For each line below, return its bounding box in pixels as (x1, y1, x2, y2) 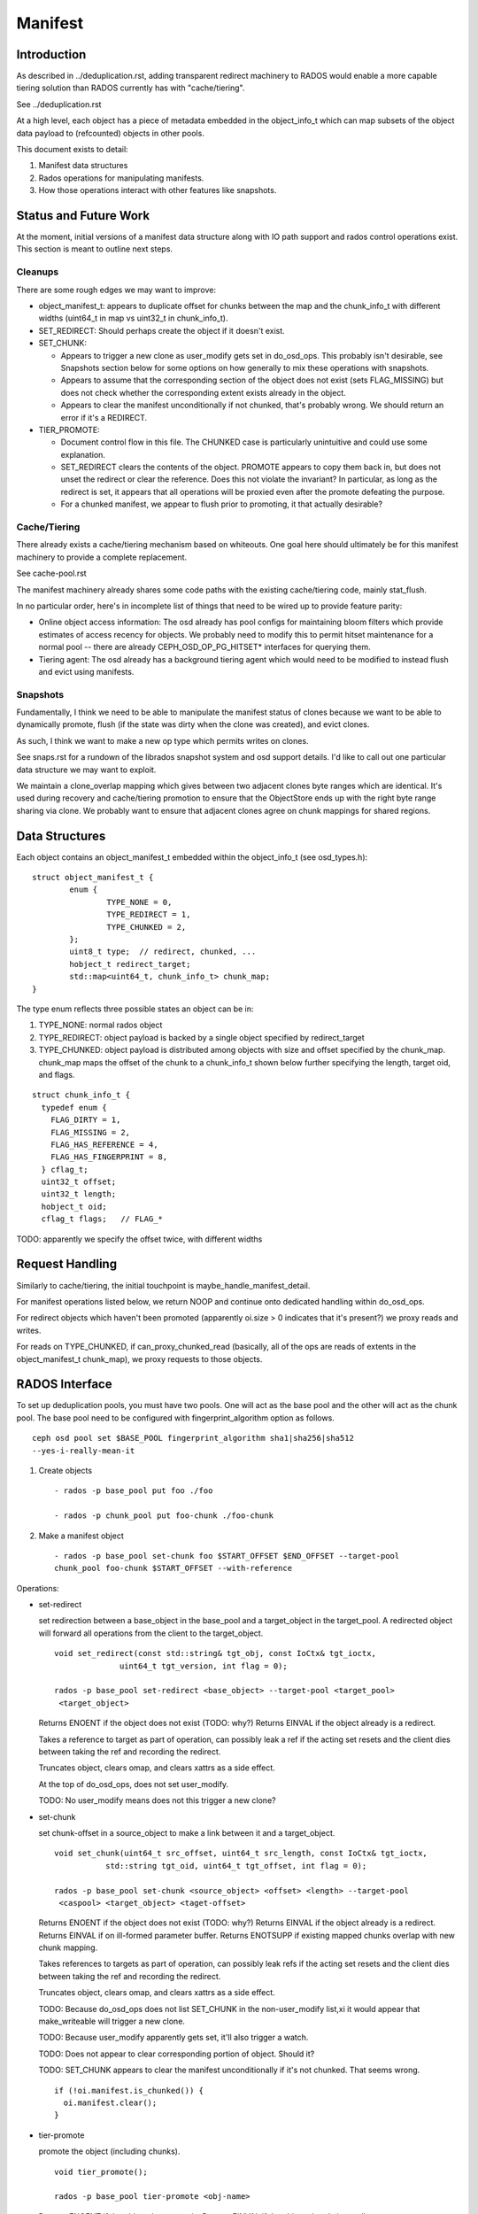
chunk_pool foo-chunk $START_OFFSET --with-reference (54, 1563, 292, 1574)
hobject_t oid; (41, 1201, 107, 1212)
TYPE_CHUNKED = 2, (106, 922, 187, 932)
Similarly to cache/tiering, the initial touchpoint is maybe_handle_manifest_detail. (16, 1280, 311, 1290)
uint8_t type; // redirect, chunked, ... (69, 947, 257, 956)
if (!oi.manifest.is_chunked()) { (54, 2086, 204, 2095)
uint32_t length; (41, 1189, 117, 1199)
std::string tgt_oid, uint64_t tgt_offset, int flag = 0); (104, 1861, 367, 1870)
